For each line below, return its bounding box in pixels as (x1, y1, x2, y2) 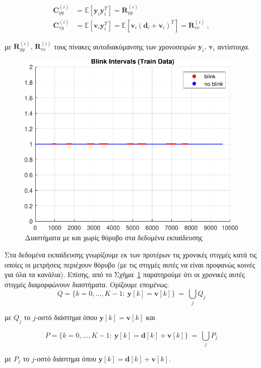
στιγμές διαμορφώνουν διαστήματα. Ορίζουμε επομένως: (5, 279, 169, 289)
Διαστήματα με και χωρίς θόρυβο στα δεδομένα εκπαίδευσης (25, 232, 203, 243)
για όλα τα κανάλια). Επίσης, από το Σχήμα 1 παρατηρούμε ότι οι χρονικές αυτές (5, 269, 245, 280)
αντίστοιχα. (217, 41, 250, 51)
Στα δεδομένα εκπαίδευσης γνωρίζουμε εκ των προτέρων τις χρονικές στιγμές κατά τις (5, 249, 257, 260)
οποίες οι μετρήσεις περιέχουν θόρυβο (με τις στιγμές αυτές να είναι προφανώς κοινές (5, 259, 255, 270)
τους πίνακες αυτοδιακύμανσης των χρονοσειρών (54, 41, 196, 51)
